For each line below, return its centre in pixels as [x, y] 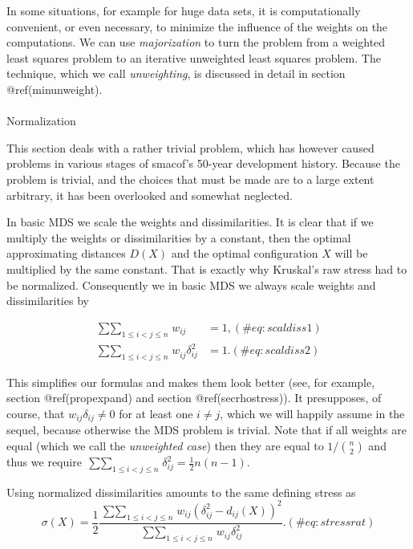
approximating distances [66, 253]
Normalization [41, 121]
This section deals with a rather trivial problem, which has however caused [190, 147]
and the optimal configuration [245, 253]
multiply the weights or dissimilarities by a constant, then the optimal [179, 237]
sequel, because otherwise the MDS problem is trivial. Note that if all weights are [206, 430]
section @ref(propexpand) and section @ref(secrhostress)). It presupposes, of [194, 398]
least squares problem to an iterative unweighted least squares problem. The [194, 57]
